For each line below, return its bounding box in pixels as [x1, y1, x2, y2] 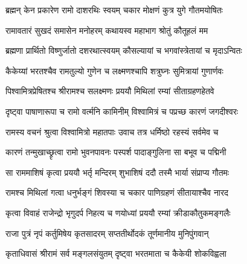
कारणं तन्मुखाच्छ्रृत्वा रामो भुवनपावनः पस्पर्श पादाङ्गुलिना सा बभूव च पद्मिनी [5, 146, 226, 158]
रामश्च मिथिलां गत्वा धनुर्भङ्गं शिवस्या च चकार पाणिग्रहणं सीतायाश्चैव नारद [5, 186, 229, 199]
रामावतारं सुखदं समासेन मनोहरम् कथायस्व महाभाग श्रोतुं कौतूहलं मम [5, 24, 208, 36]
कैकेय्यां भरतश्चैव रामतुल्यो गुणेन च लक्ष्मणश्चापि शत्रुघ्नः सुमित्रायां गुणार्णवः [5, 64, 223, 77]
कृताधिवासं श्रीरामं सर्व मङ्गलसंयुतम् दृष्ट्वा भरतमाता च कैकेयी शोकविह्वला [5, 247, 227, 260]
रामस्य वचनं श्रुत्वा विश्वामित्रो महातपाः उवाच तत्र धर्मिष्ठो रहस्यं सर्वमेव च [5, 125, 219, 138]
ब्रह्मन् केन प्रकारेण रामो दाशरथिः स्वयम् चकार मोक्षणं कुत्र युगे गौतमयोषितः [5, 4, 223, 16]
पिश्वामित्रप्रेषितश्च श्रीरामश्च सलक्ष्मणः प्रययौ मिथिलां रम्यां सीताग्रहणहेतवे [5, 85, 214, 97]
